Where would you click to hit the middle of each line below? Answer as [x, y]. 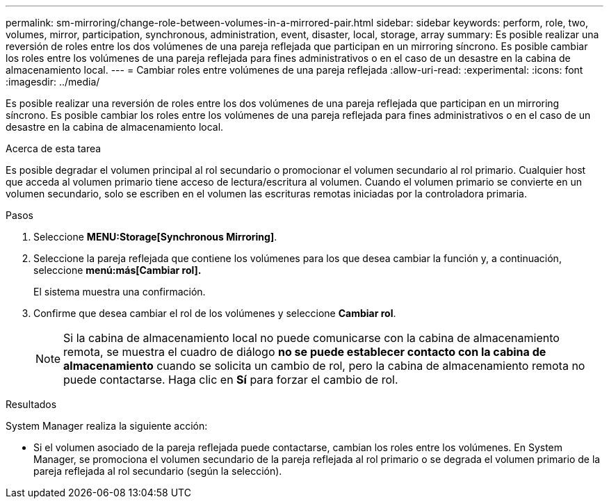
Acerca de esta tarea [54, 148]
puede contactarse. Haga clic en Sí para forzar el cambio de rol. [231, 380]
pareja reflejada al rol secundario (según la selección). [158, 471]
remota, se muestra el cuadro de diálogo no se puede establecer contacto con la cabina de [305, 352]
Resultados [31, 404]
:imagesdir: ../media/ [53, 82]
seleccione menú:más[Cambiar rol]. [117, 270]
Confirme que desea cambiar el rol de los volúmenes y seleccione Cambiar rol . [215, 313]
